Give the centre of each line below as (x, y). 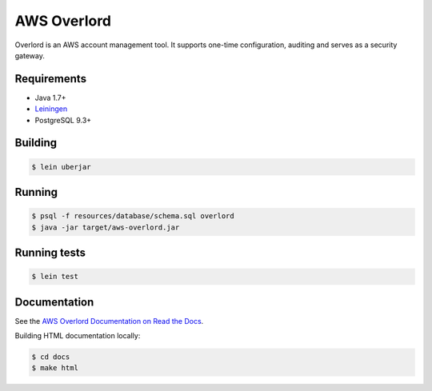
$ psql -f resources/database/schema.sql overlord (133, 216)
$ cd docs (51, 357)
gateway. (30, 55)
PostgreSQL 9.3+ (63, 120)
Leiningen (51, 109)
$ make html (55, 368)
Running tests (50, 253)
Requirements (51, 79)
